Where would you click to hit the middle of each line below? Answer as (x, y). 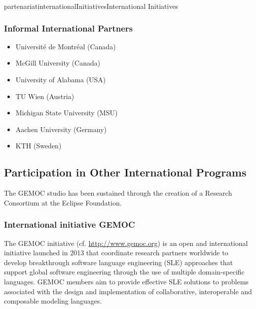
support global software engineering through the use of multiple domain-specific (124, 272)
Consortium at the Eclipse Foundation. (63, 202)
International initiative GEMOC (70, 224)
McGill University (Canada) (58, 63)
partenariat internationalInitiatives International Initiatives (91, 6)
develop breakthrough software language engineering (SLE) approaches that (118, 262)
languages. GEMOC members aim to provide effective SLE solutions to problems (126, 281)
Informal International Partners (68, 28)
